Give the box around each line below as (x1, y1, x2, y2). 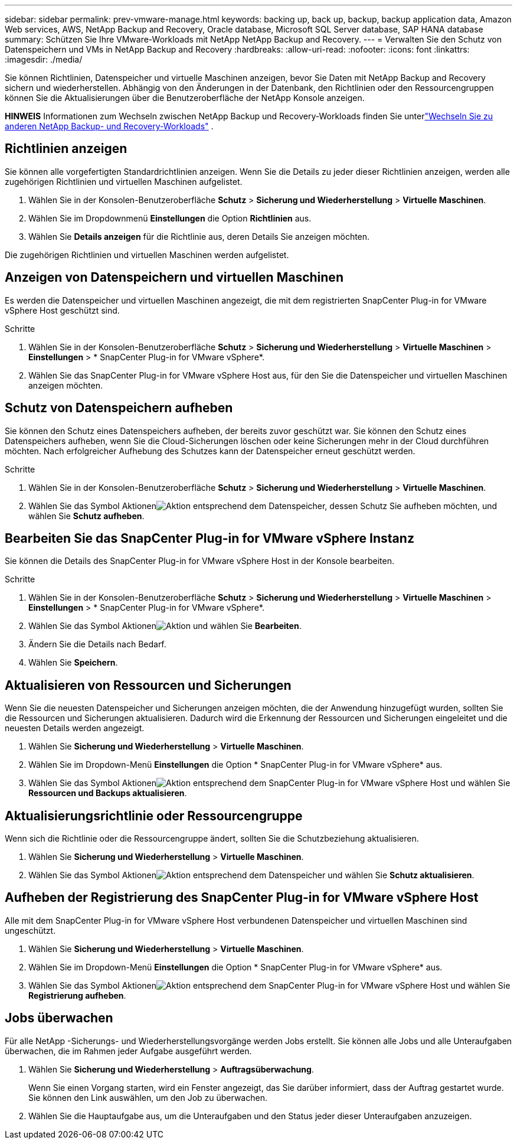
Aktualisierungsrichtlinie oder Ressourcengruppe (5, 808, 303, 823)
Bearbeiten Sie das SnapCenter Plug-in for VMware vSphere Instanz (5, 530, 414, 546)
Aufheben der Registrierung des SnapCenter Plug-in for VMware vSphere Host (5, 890, 479, 905)
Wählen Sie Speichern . (28, 657, 118, 668)
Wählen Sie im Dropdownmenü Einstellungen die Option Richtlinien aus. (28, 213, 312, 223)
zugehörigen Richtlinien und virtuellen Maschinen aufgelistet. (5, 176, 243, 187)
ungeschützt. (5, 925, 56, 936)
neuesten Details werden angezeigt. (5, 723, 145, 734)
